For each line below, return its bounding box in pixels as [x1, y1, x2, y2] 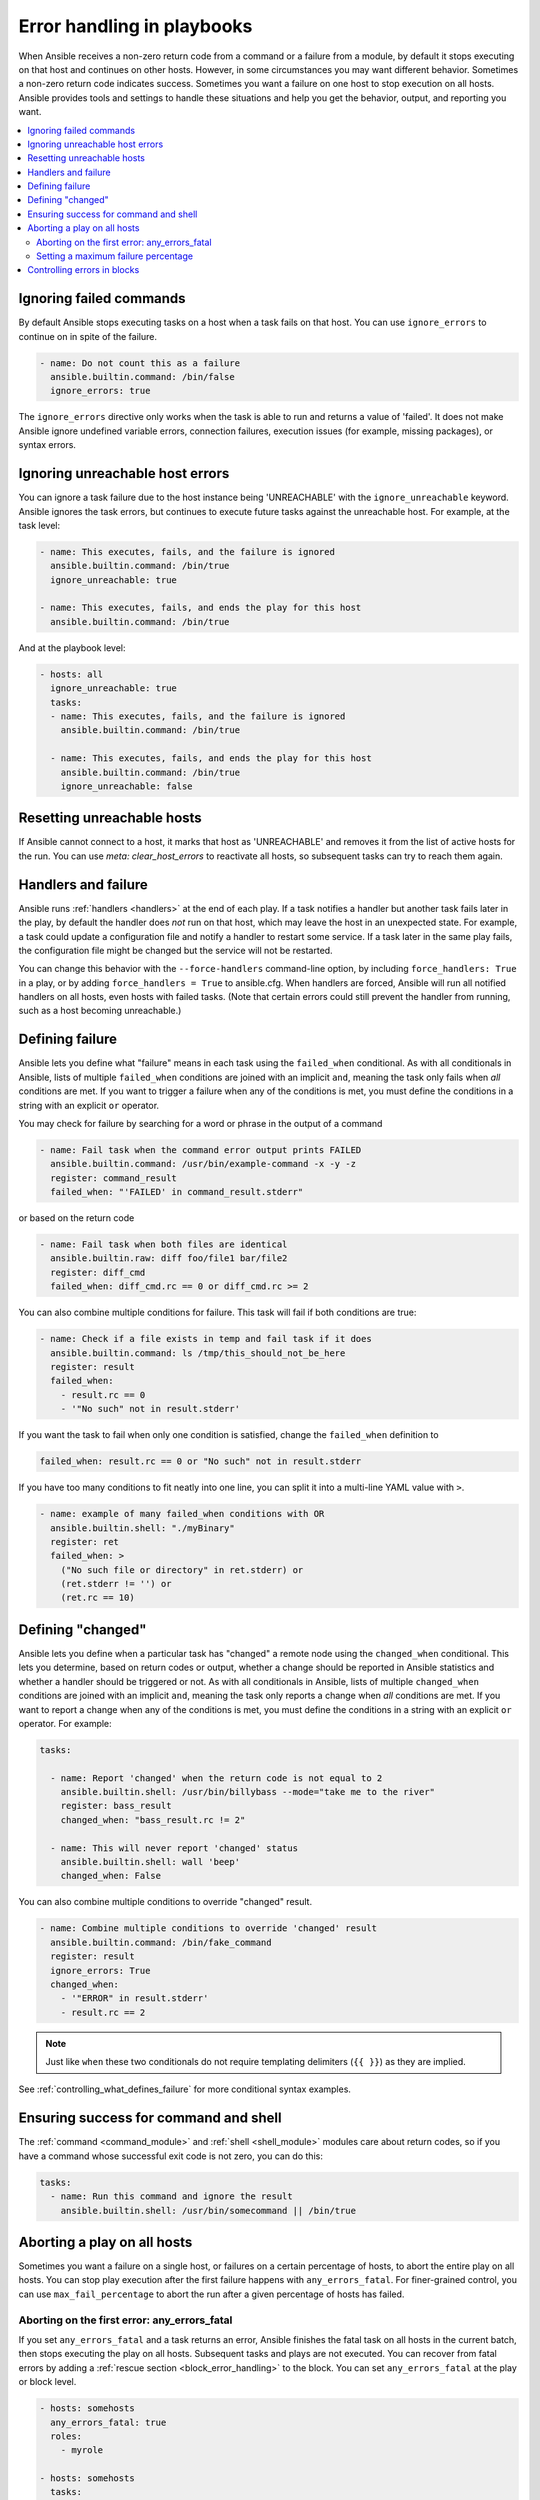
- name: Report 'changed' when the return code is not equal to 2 [50, 1772, 383, 1784]
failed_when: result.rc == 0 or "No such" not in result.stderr [39, 1456, 362, 1467]
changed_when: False [60, 1870, 162, 1882]
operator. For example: [18, 1717, 112, 1729]
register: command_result [50, 1172, 177, 1184]
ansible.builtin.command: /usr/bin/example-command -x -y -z [50, 1158, 357, 1170]
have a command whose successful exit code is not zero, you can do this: [18, 2150, 324, 2162]
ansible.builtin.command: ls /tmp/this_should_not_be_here [50, 1347, 346, 1359]
